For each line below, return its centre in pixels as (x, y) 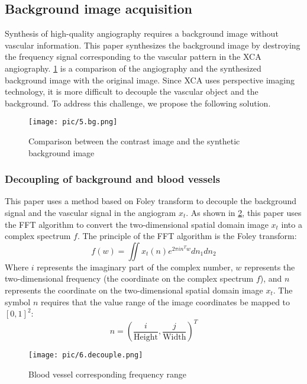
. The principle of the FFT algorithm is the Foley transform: (187, 236)
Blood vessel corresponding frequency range (107, 374)
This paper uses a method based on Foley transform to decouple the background (151, 201)
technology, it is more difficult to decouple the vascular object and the (132, 91)
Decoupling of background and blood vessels (112, 179)
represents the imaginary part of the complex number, (135, 267)
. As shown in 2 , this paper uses (244, 213)
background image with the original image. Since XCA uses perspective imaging (150, 80)
